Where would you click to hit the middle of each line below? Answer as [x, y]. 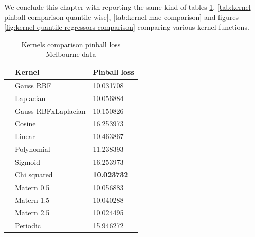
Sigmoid [28, 161]
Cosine [25, 123]
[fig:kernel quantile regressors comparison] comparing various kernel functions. [127, 27]
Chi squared [34, 174]
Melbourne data [71, 54]
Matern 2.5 [32, 213]
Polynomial [33, 149]
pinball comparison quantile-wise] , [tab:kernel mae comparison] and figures [121, 17]
